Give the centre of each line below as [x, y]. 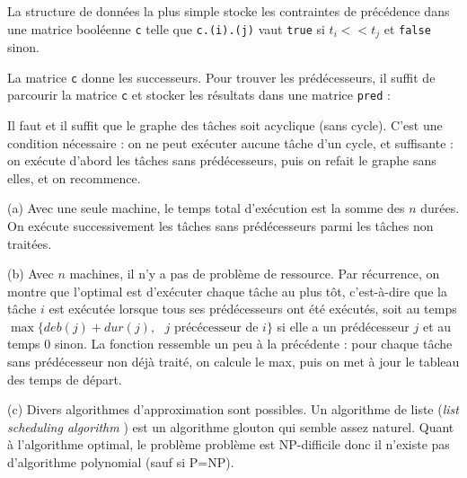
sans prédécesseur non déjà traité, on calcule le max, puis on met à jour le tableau [233, 362]
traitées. [30, 243]
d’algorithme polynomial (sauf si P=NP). [121, 462]
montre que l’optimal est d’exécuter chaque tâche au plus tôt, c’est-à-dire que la [227, 291]
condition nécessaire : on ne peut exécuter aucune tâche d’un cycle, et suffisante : [230, 142]
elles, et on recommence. [74, 177]
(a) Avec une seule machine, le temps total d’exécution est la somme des [206, 208]
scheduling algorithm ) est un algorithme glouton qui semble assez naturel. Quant [231, 426]
